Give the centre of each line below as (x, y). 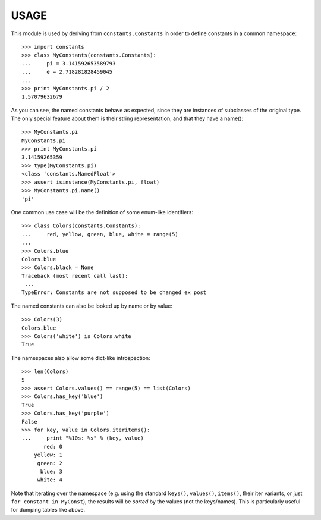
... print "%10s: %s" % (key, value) (83, 438)
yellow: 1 (48, 455)
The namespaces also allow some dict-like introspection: (81, 358)
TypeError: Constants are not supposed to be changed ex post (114, 292)
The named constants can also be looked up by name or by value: (92, 306)
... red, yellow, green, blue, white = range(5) (100, 234)
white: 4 (50, 480)
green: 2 (50, 463)
